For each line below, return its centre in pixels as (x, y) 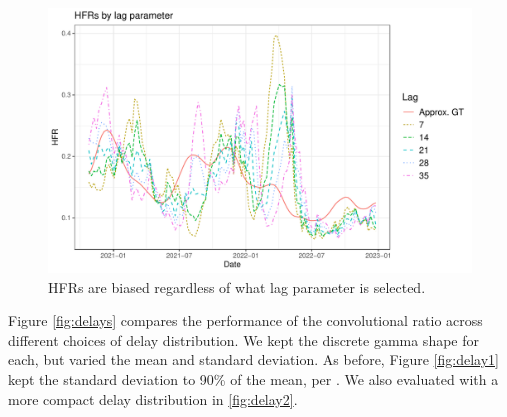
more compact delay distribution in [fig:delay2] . (153, 398)
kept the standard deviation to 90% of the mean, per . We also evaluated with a (253, 378)
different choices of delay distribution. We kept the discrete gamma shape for (244, 339)
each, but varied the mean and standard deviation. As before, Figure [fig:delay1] (253, 359)
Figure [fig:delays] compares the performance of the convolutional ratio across (245, 320)
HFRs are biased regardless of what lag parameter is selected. (237, 286)
